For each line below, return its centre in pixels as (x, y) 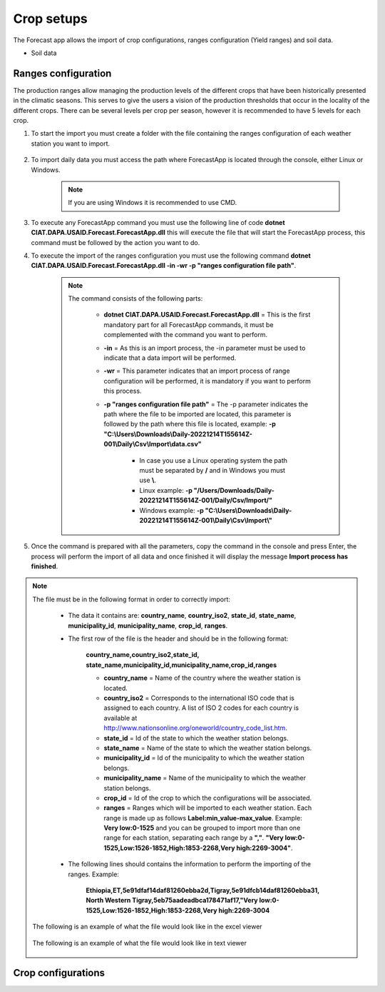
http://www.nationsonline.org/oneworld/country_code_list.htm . (196, 728)
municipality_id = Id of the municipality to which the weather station (204, 758)
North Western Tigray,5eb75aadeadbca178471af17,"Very (172, 901)
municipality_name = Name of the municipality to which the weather (205, 778)
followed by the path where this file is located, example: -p (190, 424)
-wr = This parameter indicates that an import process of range (197, 371)
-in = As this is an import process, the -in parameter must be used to (205, 348)
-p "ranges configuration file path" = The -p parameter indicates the (206, 404)
